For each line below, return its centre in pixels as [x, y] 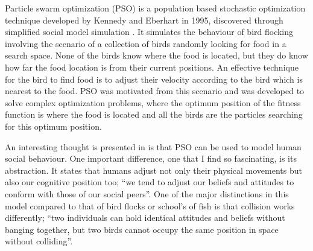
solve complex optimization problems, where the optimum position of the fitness [153, 102]
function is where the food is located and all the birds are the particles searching [154, 114]
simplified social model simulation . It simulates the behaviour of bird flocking [149, 32]
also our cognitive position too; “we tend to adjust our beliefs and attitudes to [150, 182]
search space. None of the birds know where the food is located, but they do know [156, 55]
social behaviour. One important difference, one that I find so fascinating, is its [151, 158]
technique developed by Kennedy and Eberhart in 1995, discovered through [144, 20]
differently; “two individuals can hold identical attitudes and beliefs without [145, 218]
